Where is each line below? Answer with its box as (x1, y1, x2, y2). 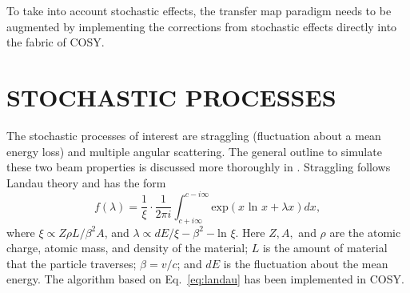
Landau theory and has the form (6, 174, 166, 191)
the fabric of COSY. (6, 34, 105, 50)
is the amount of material (262, 239, 388, 256)
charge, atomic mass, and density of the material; (6, 239, 249, 256)
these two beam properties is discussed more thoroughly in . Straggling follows (6, 159, 391, 175)
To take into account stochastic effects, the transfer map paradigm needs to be (6, 2, 392, 18)
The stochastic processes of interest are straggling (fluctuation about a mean (6, 126, 381, 143)
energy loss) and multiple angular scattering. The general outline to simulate (6, 142, 382, 159)
